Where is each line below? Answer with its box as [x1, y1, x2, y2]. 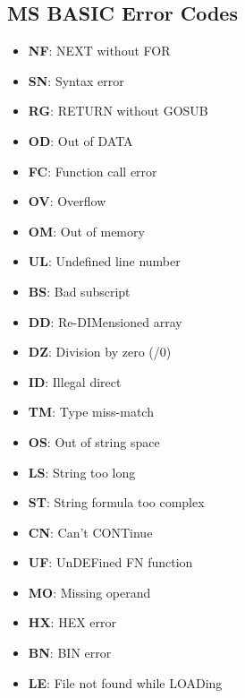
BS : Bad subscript [28, 281, 131, 300]
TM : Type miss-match [28, 402, 154, 421]
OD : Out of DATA [28, 131, 133, 150]
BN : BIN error [28, 643, 112, 662]
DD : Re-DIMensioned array [28, 312, 182, 331]
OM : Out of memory [28, 221, 145, 240]
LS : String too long [28, 462, 136, 481]
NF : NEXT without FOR [28, 41, 171, 60]
